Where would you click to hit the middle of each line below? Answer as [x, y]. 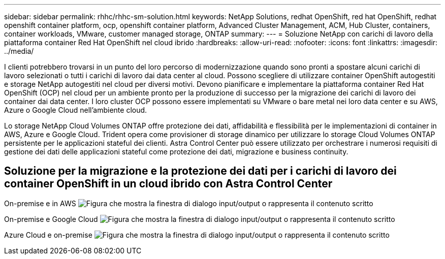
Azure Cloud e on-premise [48, 235]
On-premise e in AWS [40, 203]
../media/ [19, 51]
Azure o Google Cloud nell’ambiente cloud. [76, 110]
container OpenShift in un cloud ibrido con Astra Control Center [168, 184]
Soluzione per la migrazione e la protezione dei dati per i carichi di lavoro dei [200, 171]
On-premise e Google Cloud [51, 219]
